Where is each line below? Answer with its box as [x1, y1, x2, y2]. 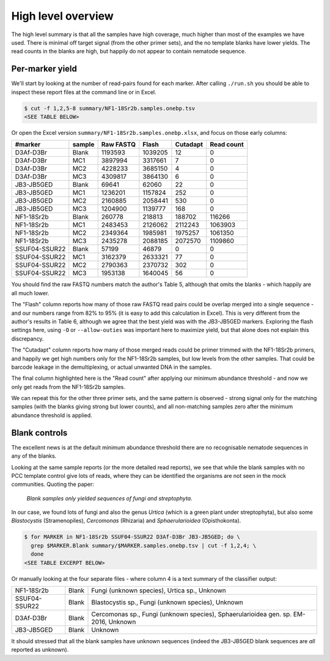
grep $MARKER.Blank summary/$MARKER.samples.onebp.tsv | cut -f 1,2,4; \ [31, 542, 257, 549]
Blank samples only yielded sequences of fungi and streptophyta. [26, 494, 193, 502]
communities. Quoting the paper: [11, 481, 95, 488]
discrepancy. [11, 334, 44, 342]
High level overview [11, 9, 114, 23]
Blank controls [11, 428, 68, 438]
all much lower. [11, 289, 50, 297]
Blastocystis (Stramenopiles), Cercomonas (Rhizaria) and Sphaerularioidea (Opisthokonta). [11, 517, 241, 524]
